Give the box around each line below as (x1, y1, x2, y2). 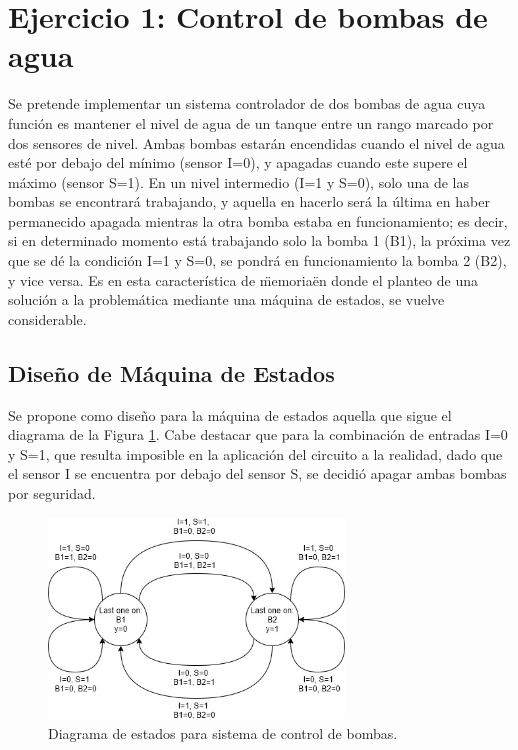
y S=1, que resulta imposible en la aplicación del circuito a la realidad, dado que (8, 443, 503, 464)
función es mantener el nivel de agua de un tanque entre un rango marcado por (8, 112, 494, 133)
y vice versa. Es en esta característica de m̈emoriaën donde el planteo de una (8, 269, 478, 290)
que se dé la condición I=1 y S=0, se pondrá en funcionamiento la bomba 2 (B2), (8, 250, 507, 271)
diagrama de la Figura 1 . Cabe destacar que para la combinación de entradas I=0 (8, 424, 508, 445)
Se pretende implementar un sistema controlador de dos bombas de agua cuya (8, 93, 486, 114)
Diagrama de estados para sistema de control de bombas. (48, 722, 398, 743)
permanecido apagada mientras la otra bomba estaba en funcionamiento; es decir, (8, 210, 508, 231)
